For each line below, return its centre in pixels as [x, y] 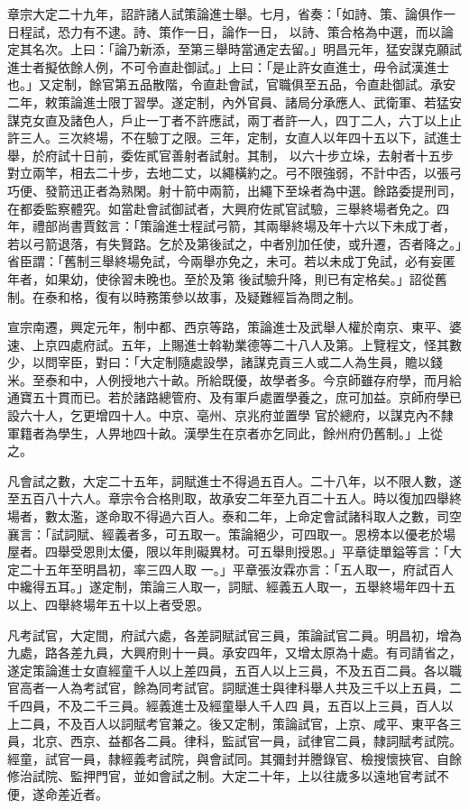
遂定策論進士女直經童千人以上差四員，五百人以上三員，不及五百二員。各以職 [234, 670]
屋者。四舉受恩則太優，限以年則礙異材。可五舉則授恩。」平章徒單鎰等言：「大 [234, 552]
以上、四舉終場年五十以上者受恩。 [108, 604]
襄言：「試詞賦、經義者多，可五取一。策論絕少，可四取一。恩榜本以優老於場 [231, 533]
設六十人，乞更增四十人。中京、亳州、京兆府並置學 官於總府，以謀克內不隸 [230, 415]
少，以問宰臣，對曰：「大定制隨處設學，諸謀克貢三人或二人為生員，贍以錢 [225, 362]
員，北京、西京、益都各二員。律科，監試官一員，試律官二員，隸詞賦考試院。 [234, 741]
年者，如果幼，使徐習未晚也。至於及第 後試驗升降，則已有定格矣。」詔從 [221, 278]
